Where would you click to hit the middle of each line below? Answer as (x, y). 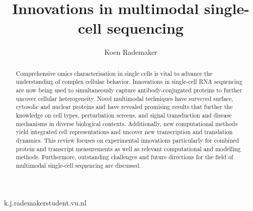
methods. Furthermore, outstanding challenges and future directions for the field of (124, 157)
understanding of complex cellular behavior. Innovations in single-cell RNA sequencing (129, 82)
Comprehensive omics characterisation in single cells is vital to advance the (114, 73)
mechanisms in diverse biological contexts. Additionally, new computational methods (127, 123)
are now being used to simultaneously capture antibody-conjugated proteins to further (129, 90)
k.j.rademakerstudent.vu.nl (45, 202)
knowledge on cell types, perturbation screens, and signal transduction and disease (124, 115)
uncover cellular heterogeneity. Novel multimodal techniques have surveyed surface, (124, 98)
